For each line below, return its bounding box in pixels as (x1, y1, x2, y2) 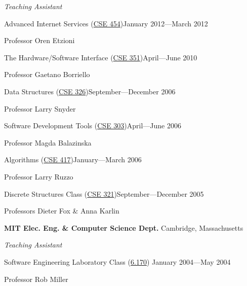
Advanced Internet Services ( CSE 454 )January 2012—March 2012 (4, 18, 208, 28)
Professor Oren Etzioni (4, 35, 75, 46)
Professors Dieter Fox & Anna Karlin (4, 205, 119, 216)
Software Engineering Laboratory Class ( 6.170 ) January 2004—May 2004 (4, 256, 231, 267)
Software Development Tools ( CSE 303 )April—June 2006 (4, 120, 181, 131)
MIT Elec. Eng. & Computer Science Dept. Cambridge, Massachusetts (4, 222, 243, 233)
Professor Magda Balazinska (4, 137, 92, 148)
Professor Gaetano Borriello (4, 69, 90, 80)
